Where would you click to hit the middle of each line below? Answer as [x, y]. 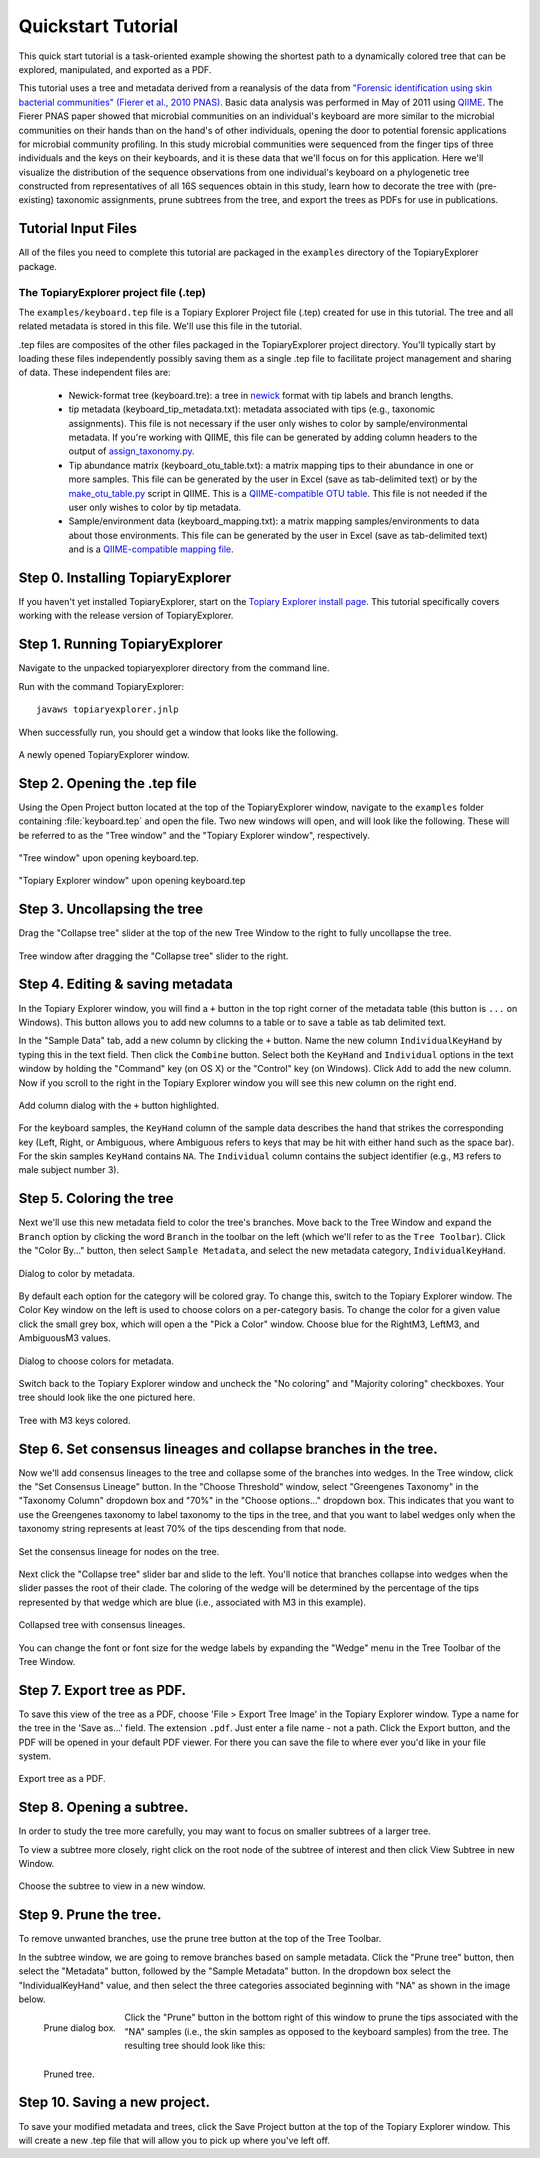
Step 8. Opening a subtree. [103, 1807]
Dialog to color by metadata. [76, 1273]
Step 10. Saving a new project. [114, 2102]
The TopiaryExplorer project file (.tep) [112, 292]
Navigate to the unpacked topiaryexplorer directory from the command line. [174, 668]
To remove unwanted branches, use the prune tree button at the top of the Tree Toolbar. [200, 1939]
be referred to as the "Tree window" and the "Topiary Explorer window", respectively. [194, 835]
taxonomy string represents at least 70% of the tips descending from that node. [182, 1529]
